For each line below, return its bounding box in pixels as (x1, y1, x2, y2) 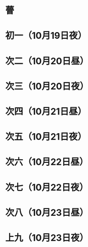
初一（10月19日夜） (5, 30, 87, 41)
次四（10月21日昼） (5, 106, 87, 117)
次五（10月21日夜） (5, 131, 87, 143)
